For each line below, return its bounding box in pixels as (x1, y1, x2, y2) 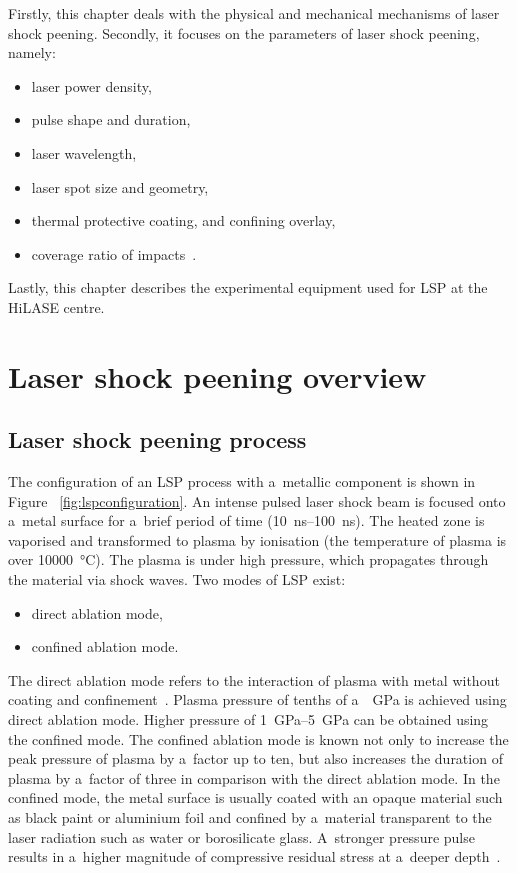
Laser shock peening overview (8, 355, 427, 396)
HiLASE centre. (8, 296, 105, 317)
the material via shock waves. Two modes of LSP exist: (8, 569, 346, 590)
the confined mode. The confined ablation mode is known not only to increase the (8, 728, 509, 749)
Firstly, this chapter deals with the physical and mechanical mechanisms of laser (8, 3, 500, 23)
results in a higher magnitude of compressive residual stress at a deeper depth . (8, 846, 501, 867)
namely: (8, 42, 56, 63)
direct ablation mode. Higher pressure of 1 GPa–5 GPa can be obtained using (8, 709, 489, 730)
